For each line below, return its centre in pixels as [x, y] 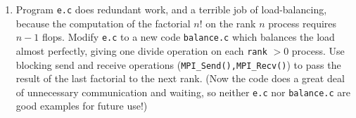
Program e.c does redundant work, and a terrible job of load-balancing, [171, 9]
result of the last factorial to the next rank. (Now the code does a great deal [180, 78]
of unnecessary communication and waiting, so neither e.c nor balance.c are [183, 92]
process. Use [318, 50]
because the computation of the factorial [103, 23]
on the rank [231, 23]
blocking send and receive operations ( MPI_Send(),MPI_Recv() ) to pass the [178, 64]
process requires [303, 23]
